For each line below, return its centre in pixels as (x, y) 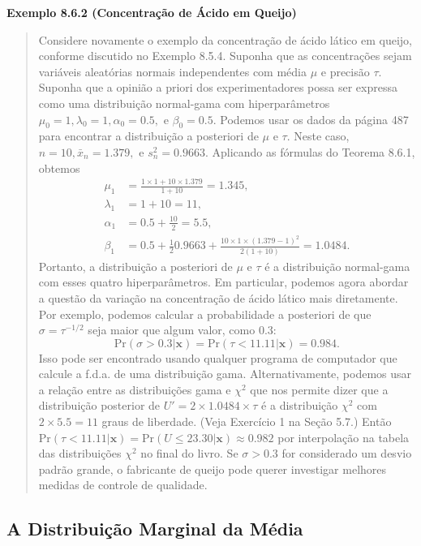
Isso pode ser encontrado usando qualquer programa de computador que (218, 357)
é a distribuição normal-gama (337, 266)
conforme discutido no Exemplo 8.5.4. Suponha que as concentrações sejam (225, 56)
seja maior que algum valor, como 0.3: (182, 330)
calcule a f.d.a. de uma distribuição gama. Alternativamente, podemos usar (225, 374)
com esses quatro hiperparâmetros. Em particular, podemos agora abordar (223, 282)
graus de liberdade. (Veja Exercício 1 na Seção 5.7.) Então (247, 421)
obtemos (59, 168)
